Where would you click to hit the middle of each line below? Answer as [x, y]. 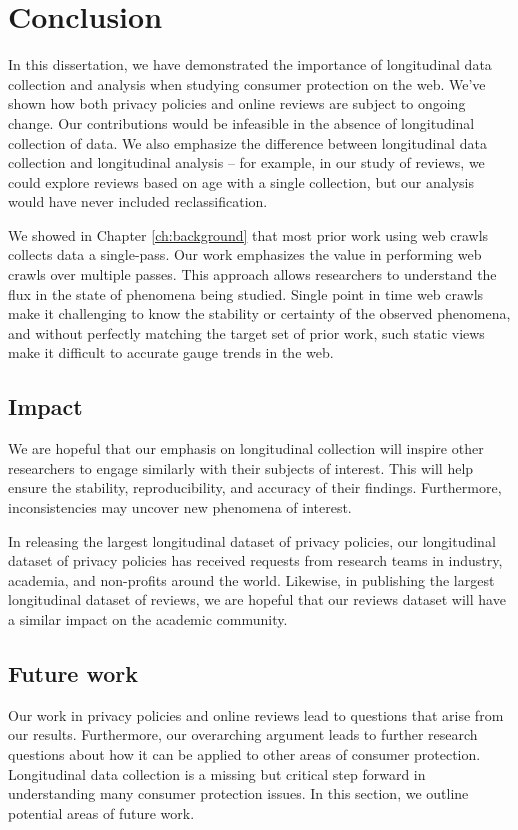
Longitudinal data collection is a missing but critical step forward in [217, 773]
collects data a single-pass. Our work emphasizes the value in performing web [245, 254]
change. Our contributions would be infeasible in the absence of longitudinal [241, 122]
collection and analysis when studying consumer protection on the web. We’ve [247, 83]
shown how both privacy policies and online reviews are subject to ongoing [237, 103]
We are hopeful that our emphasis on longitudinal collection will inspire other [246, 448]
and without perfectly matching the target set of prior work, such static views [246, 332]
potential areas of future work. [101, 812]
